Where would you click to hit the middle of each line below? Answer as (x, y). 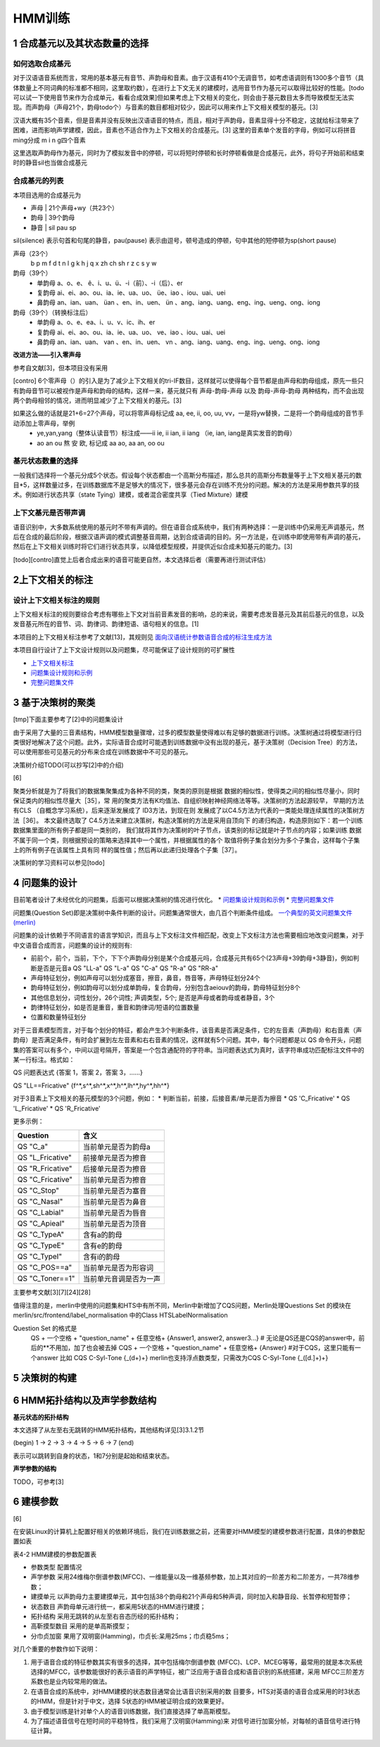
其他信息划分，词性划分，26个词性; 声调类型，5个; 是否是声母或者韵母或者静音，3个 (153, 997)
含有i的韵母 (101, 1257)
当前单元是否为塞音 (115, 1191)
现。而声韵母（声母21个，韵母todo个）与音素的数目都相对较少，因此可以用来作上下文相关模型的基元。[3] (165, 107)
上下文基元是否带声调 (49, 513)
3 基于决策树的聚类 (54, 703)
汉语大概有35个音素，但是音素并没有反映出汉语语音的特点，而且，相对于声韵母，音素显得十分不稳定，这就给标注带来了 (186, 120)
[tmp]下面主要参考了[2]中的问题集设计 (68, 719)
